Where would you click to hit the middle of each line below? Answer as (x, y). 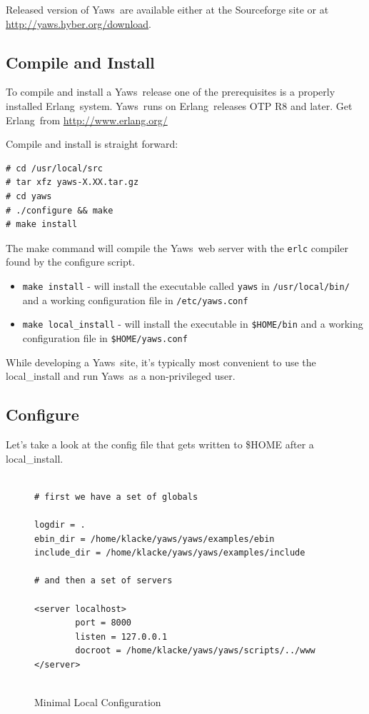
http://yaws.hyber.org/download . (79, 23)
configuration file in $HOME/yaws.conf (105, 337)
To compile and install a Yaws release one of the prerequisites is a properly (171, 92)
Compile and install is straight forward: (92, 144)
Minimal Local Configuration (98, 702)
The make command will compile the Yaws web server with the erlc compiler (177, 247)
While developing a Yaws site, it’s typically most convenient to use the (161, 362)
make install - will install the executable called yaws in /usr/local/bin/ (186, 285)
